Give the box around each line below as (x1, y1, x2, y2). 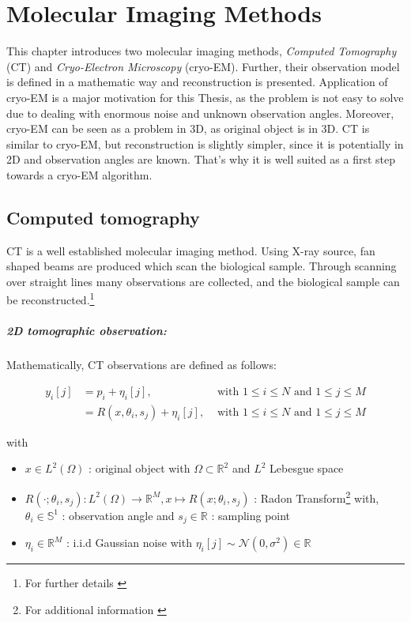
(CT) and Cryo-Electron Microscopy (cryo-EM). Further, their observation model (6, 58, 400, 74)
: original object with (89, 460, 190, 477)
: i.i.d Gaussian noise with (66, 534, 192, 551)
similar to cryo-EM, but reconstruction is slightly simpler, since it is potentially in (6, 135, 404, 152)
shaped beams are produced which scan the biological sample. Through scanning (6, 258, 397, 274)
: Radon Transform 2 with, (254, 487, 379, 506)
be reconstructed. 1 (6, 289, 95, 308)
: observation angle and (62, 507, 175, 523)
